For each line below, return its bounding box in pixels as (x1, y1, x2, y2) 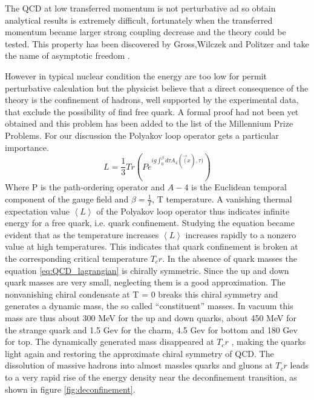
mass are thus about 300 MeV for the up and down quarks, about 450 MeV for (5, 311, 296, 324)
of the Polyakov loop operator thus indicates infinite (96, 204, 290, 217)
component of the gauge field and (5, 192, 129, 205)
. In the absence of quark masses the (162, 252, 297, 264)
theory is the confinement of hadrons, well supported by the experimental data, (5, 93, 299, 106)
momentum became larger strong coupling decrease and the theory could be (5, 25, 286, 38)
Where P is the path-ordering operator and (5, 181, 165, 193)
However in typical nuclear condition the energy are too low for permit (5, 69, 267, 82)
